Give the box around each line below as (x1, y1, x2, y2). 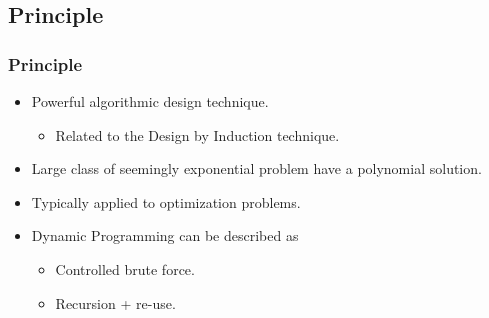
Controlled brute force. (55, 258, 195, 279)
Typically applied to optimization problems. (31, 191, 301, 212)
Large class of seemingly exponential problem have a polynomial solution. (31, 158, 482, 179)
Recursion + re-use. (55, 292, 176, 313)
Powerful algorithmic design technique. (31, 91, 269, 111)
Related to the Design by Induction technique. (55, 124, 340, 145)
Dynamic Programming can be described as (31, 225, 299, 246)
